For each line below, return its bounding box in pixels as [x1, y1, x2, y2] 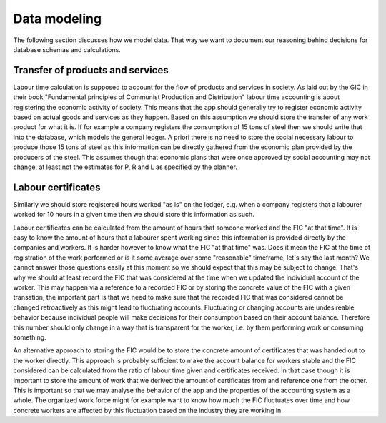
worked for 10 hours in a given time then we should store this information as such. [13, 210, 255, 219]
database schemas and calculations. [13, 45, 121, 53]
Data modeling [13, 11, 102, 26]
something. [13, 332, 46, 342]
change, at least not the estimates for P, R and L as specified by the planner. [13, 163, 237, 171]
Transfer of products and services [13, 64, 169, 76]
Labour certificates [13, 181, 101, 193]
